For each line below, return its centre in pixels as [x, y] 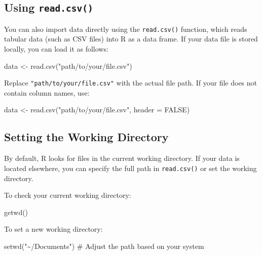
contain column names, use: [47, 92]
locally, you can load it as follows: [56, 49]
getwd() [16, 212]
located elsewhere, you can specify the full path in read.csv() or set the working [130, 168]
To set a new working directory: [53, 229]
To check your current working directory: [68, 195]
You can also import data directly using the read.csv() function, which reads [126, 29]
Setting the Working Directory [86, 137]
